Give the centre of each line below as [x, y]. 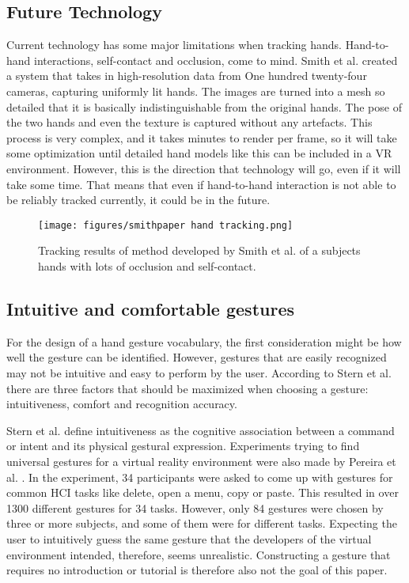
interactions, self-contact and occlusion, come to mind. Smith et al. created [216, 60]
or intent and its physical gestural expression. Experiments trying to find [183, 446]
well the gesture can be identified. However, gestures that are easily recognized [197, 357]
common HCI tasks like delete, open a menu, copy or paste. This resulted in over [203, 492]
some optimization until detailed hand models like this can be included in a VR [199, 153]
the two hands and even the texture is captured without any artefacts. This [189, 122]
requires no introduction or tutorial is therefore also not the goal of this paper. [197, 570]
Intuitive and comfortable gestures [151, 308]
